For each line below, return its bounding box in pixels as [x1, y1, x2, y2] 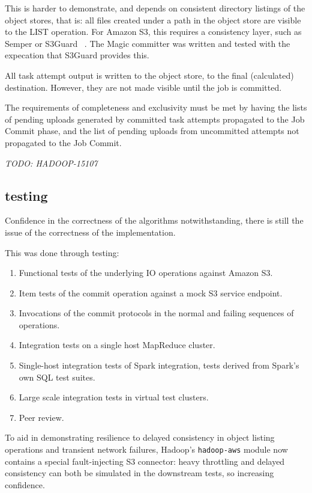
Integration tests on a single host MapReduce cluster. [19, 338, 215, 351]
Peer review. [19, 411, 64, 423]
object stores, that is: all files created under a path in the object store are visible [5, 13, 301, 26]
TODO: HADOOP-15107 [5, 156, 98, 169]
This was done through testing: [5, 246, 119, 259]
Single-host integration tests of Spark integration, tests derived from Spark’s [19, 359, 299, 372]
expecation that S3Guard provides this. [5, 49, 149, 61]
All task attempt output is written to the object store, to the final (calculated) [5, 69, 294, 81]
